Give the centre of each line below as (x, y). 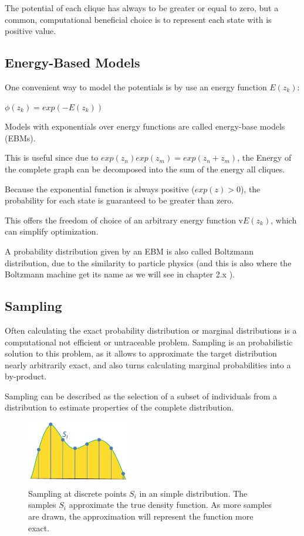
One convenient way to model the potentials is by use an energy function (136, 86)
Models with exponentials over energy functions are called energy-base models (145, 126)
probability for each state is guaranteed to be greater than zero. (119, 200)
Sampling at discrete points (77, 493)
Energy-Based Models (72, 62)
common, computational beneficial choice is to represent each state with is (138, 19)
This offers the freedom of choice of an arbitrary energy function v (124, 220)
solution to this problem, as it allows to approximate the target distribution (141, 353)
